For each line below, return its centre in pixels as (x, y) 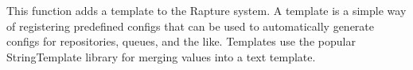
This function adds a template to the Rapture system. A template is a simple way (206, 10)
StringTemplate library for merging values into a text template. (161, 56)
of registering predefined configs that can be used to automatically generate (190, 26)
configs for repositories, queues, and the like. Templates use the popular (181, 41)
